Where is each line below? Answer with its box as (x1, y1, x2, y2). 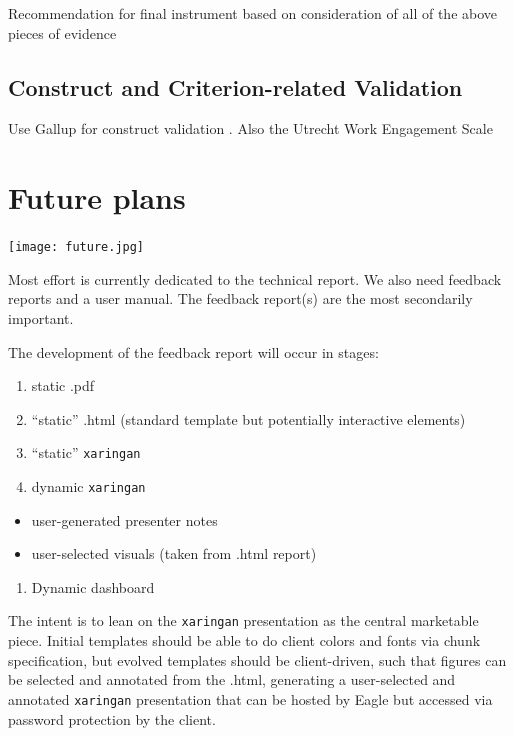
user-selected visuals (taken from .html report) (31, 543, 317, 564)
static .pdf (31, 375, 95, 396)
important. (8, 307, 74, 328)
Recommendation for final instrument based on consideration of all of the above (8, 3, 498, 23)
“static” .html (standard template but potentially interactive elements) (31, 408, 466, 429)
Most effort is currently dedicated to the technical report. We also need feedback (8, 268, 502, 289)
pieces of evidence (8, 22, 117, 43)
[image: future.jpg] (8, 240, 145, 255)
